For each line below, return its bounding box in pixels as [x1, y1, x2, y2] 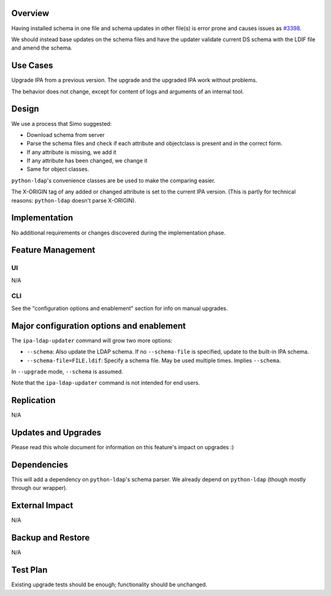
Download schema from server [26, 131, 105, 138]
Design [11, 104, 39, 114]
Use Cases [11, 60, 53, 71]
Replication [11, 395, 56, 406]
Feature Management [11, 245, 96, 255]
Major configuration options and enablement [11, 320, 186, 331]
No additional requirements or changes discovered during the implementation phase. [11, 229, 226, 236]
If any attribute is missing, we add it [26, 148, 116, 156]
